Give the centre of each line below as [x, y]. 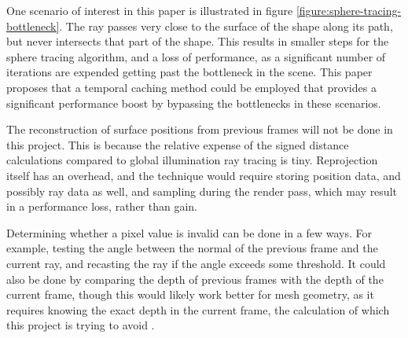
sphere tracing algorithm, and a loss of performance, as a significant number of [196, 56]
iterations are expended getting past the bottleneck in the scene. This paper [189, 72]
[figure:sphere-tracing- [349, 10]
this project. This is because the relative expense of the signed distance [178, 144]
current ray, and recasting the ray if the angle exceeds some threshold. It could [196, 263]
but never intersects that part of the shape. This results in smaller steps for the [198, 41]
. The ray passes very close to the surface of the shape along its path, [226, 26]
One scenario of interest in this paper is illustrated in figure [150, 10]
